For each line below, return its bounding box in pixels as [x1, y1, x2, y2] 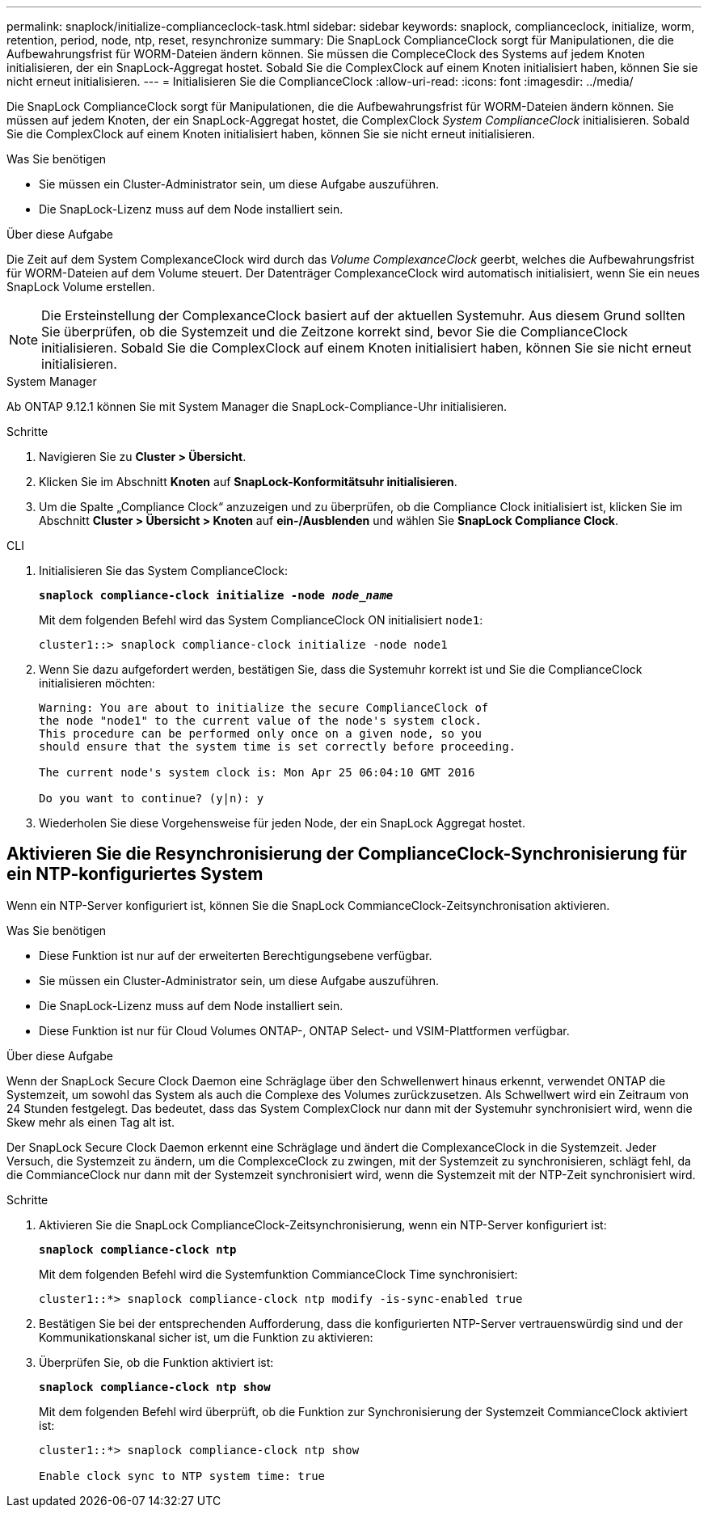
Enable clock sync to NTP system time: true [39, 1469, 326, 1482]
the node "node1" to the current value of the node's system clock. [39, 714, 482, 727]
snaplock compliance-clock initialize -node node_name [39, 589, 394, 602]
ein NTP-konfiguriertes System [6, 864, 263, 885]
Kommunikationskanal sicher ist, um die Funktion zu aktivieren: [39, 1330, 373, 1344]
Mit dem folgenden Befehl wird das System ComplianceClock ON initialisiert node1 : [39, 613, 483, 627]
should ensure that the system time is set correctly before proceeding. [39, 740, 516, 753]
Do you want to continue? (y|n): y [39, 792, 264, 805]
